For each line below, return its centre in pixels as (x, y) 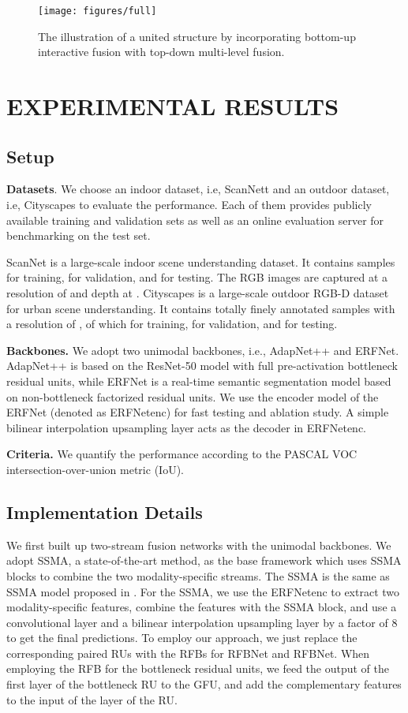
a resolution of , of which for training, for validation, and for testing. (172, 324)
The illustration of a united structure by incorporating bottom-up (197, 36)
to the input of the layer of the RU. (92, 699)
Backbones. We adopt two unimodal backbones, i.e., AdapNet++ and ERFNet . (203, 350)
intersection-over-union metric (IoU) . (95, 469)
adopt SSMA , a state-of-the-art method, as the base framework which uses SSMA (204, 560)
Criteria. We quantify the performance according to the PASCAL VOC (182, 454)
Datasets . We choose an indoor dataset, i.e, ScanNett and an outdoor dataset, (198, 189)
